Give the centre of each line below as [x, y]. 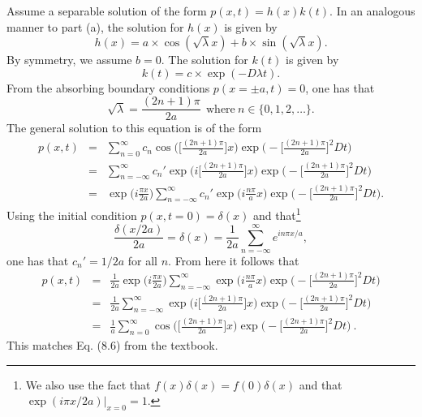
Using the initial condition [72, 215]
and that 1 [277, 214]
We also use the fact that [88, 384]
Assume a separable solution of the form [107, 11]
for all [143, 260]
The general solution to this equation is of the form [134, 128]
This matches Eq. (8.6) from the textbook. [112, 344]
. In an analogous [372, 11]
